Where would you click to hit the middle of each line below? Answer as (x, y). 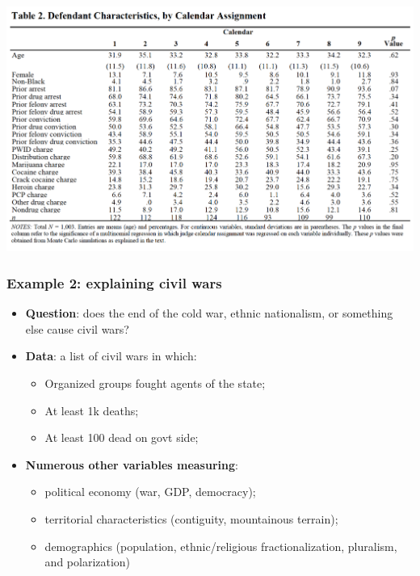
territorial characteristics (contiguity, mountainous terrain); (191, 519)
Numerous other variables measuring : (132, 464)
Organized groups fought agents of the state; (155, 383)
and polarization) (88, 562)
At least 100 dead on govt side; (122, 437)
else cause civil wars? (77, 328)
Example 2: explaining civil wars (114, 282)
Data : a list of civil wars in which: (111, 356)
